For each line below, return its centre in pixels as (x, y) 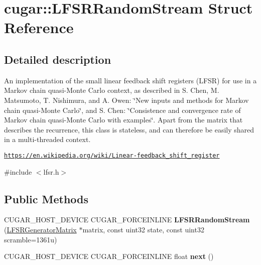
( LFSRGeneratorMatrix (40, 229)
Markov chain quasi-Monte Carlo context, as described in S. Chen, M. (112, 90)
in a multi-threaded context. (47, 139)
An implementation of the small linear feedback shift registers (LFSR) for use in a (130, 80)
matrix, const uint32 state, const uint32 (143, 229)
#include (18, 171)
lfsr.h (51, 171)
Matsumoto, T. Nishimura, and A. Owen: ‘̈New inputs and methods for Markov (126, 100)
